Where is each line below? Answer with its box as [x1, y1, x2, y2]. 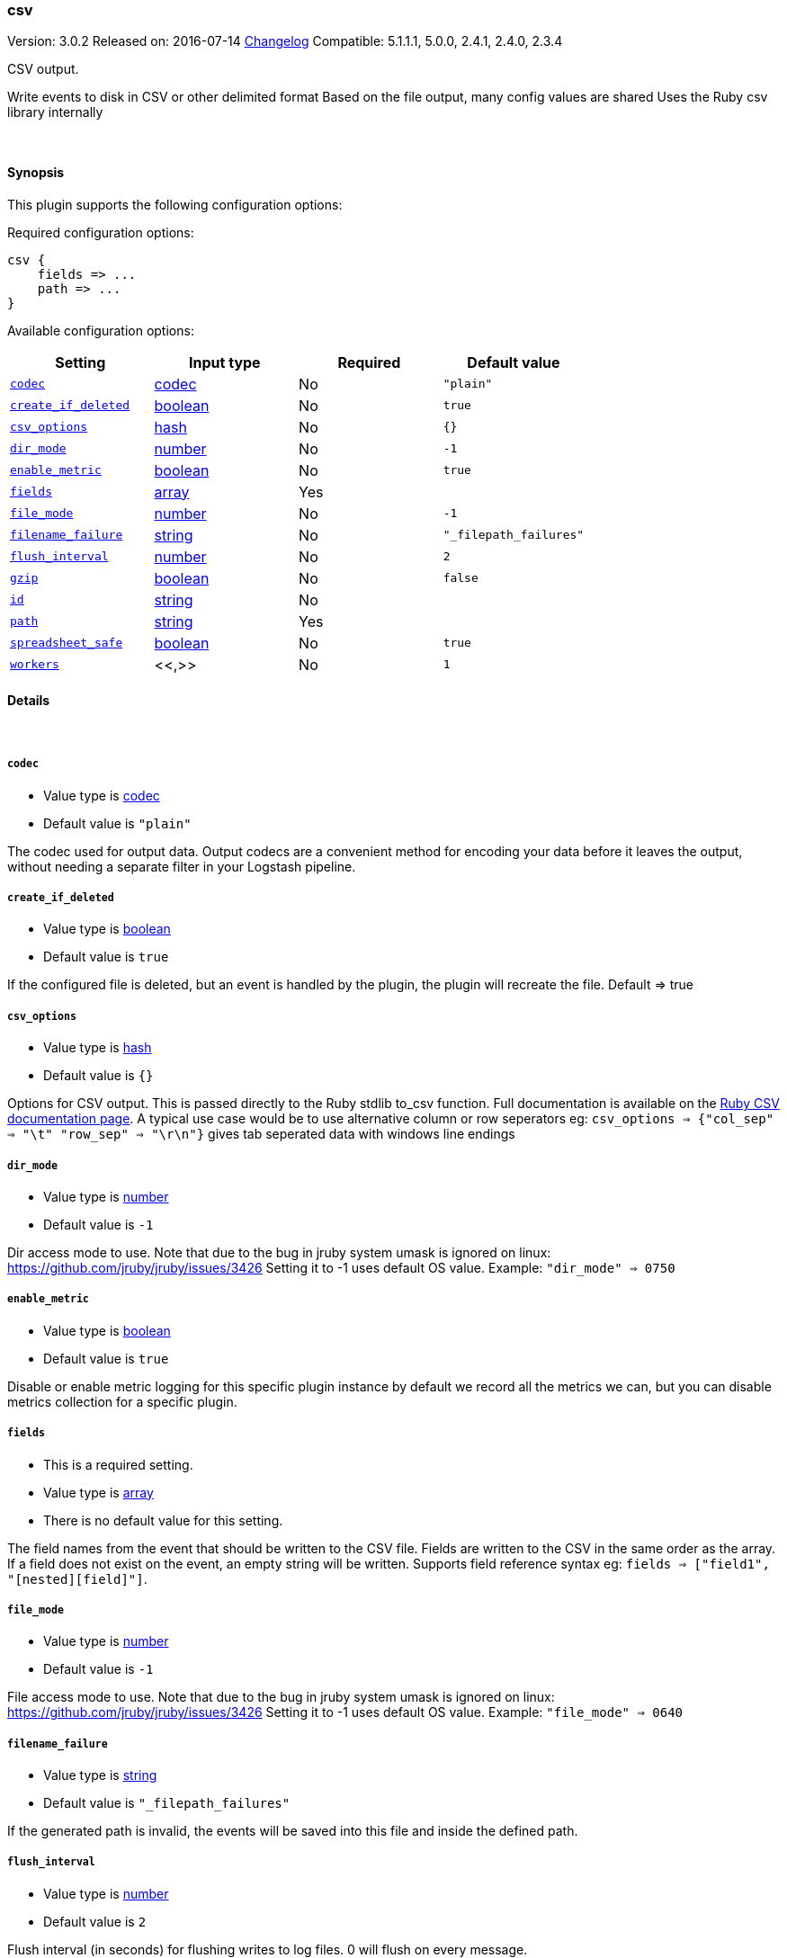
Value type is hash [43, 1040, 152, 1056]
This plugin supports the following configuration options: [7, 196, 343, 212]
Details [7, 693, 50, 709]
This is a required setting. [43, 1456, 193, 1472]
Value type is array [43, 1484, 154, 1500]
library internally [7, 104, 103, 121]
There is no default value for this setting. [43, 1512, 283, 1528]
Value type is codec [43, 787, 160, 803]
